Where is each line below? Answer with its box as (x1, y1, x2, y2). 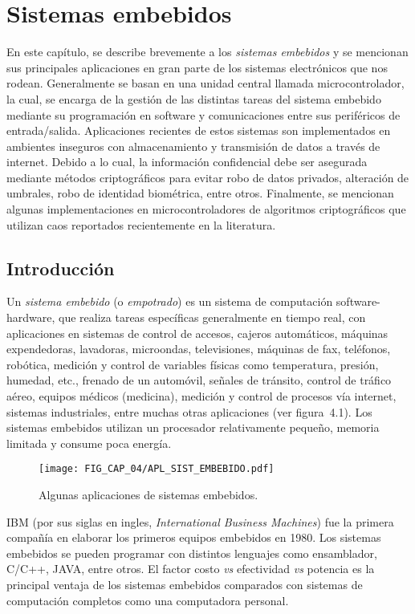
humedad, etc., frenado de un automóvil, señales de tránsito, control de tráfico (6, 372, 392, 388)
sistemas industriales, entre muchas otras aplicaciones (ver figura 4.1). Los (6, 403, 372, 420)
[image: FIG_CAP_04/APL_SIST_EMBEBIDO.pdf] (39, 463, 275, 475)
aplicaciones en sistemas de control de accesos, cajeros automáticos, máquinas (6, 324, 389, 341)
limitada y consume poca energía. (6, 434, 172, 451)
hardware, (6, 309, 55, 326)
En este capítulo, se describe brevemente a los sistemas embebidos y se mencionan (6, 43, 409, 60)
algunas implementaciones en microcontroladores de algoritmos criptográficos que (6, 201, 406, 218)
